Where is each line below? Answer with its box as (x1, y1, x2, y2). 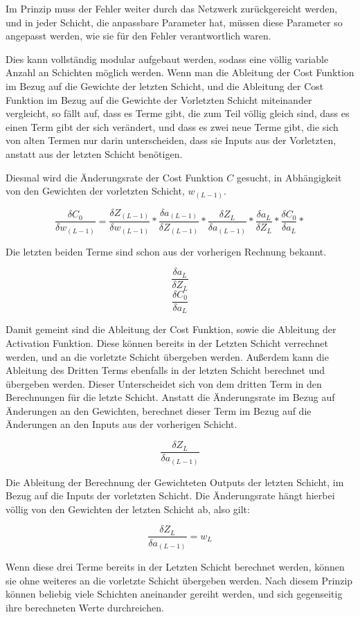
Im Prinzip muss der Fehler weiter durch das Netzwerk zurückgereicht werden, (6, 1, 338, 15)
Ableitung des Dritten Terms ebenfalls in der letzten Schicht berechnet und (6, 363, 325, 377)
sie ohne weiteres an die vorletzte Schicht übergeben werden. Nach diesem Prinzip (6, 573, 353, 587)
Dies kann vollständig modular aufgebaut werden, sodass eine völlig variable (6, 51, 329, 66)
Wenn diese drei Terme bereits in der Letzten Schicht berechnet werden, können (6, 560, 345, 574)
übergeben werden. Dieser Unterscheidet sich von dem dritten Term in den (6, 376, 322, 391)
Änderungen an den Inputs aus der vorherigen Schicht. (6, 417, 237, 431)
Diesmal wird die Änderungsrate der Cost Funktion (6, 170, 224, 184)
